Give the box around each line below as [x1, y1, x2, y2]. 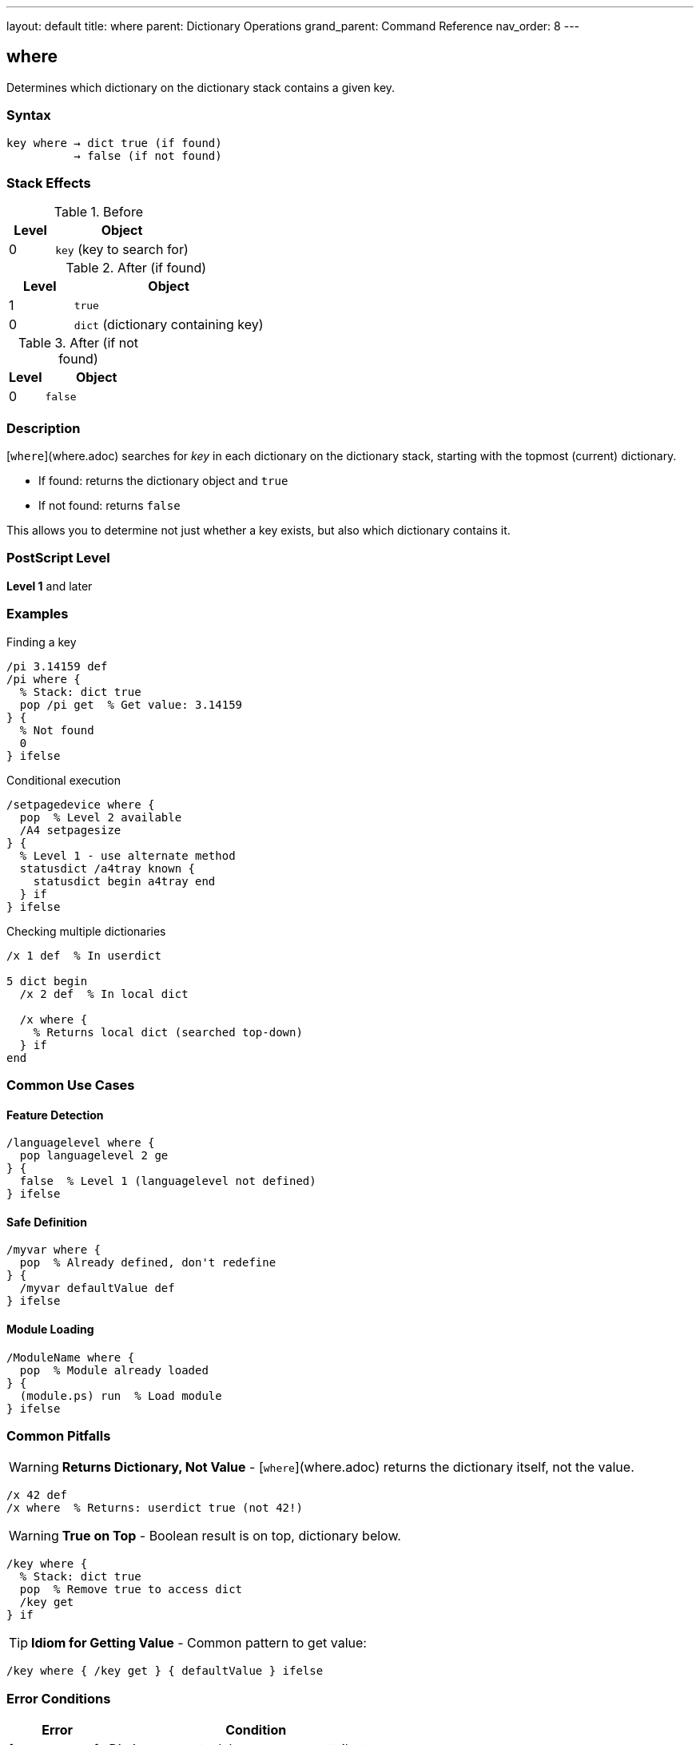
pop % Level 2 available [19, 810, 182, 824]
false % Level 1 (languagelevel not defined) [19, 1175, 316, 1188]
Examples [6, 606, 69, 622]
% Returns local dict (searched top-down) [33, 1025, 303, 1039]
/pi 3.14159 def [6, 659, 108, 673]
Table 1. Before [54, 204, 143, 221]
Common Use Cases [6, 1076, 135, 1093]
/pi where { [6, 672, 81, 686]
